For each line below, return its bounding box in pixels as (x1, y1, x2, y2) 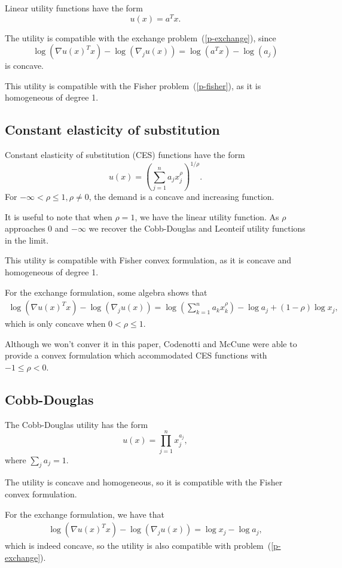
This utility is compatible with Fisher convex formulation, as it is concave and (5, 254, 291, 266)
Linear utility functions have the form (5, 2, 143, 14)
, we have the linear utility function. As (135, 210, 279, 223)
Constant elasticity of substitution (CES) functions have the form (5, 148, 245, 161)
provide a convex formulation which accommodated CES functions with (5, 349, 267, 362)
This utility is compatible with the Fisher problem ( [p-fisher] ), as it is (5, 79, 261, 92)
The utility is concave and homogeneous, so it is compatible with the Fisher (5, 476, 283, 488)
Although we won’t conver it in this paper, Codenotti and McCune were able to (5, 337, 297, 350)
